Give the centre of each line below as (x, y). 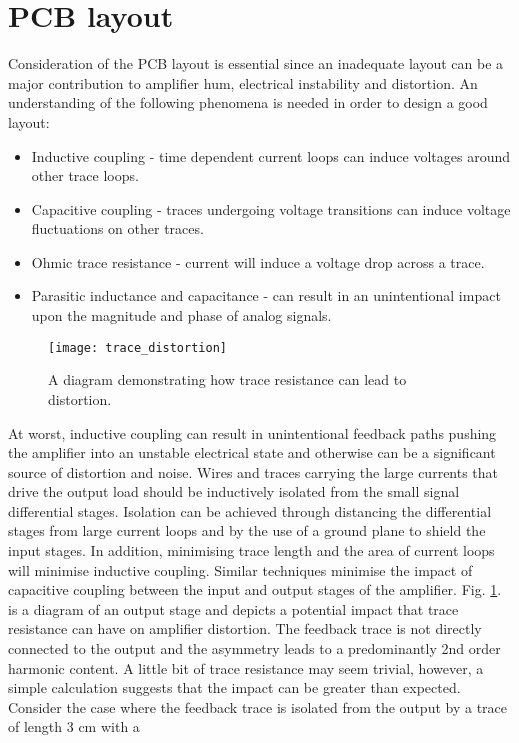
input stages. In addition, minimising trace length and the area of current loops (251, 550)
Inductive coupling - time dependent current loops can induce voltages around (271, 155)
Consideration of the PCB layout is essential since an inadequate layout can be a (256, 63)
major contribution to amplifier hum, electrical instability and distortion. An (243, 82)
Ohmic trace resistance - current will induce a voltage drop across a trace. (258, 261)
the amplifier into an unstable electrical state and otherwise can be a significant (252, 452)
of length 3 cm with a (74, 726)
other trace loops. (85, 175)
